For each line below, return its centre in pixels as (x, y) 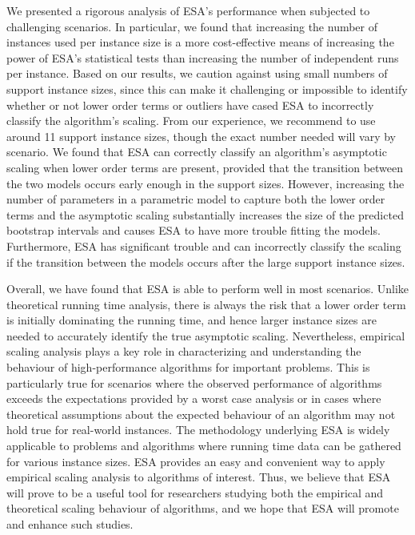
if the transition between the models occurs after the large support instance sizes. (206, 261)
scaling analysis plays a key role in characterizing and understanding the (184, 351)
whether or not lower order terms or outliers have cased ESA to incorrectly (190, 105)
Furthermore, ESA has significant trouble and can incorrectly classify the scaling (204, 245)
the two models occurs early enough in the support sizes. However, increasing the (206, 183)
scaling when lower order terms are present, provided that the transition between (205, 167)
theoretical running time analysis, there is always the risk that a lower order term (206, 304)
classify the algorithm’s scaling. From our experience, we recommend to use (191, 121)
